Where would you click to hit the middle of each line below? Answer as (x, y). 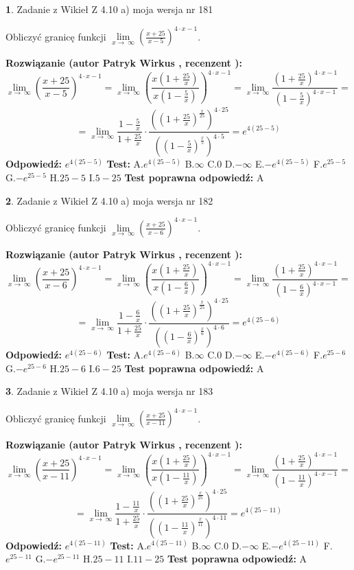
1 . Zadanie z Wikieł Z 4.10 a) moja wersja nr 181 (109, 9)
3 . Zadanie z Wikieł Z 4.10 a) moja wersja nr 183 (109, 391)
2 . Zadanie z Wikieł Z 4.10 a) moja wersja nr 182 (109, 200)
